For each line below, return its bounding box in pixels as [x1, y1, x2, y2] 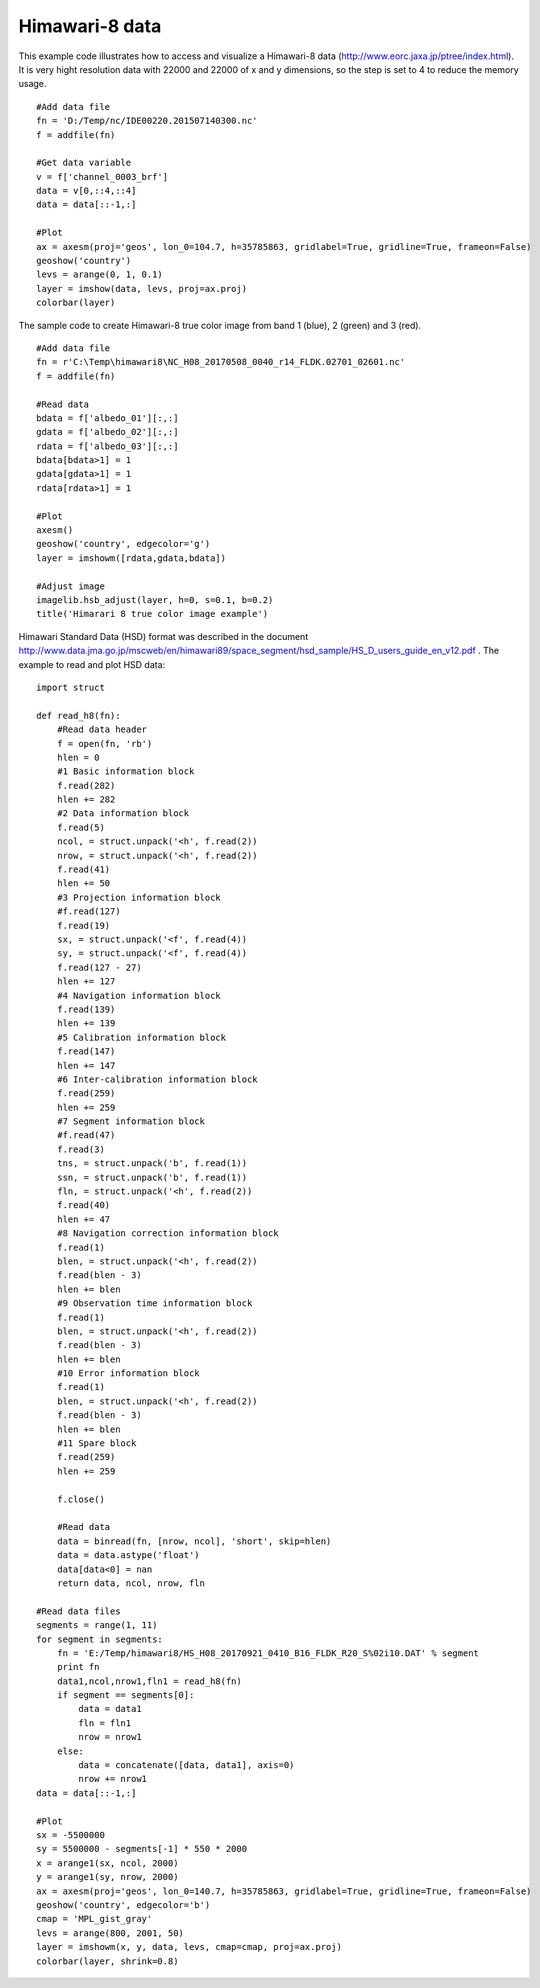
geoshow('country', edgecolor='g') [36, 538, 211, 550]
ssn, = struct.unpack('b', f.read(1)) [56, 1171, 248, 1183]
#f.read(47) [56, 1130, 116, 1141]
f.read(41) [56, 864, 111, 875]
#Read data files [36, 1605, 121, 1617]
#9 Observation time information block [56, 1298, 253, 1309]
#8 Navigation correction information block [56, 1228, 279, 1239]
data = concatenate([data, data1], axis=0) [78, 1760, 295, 1771]
